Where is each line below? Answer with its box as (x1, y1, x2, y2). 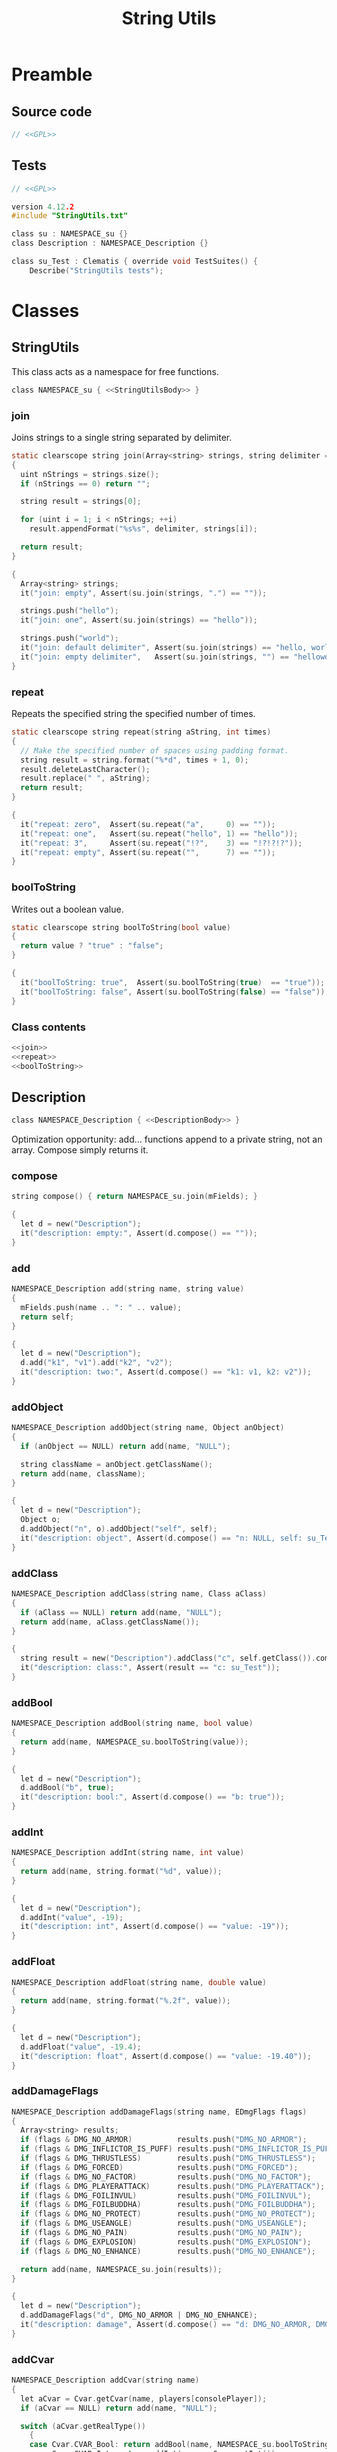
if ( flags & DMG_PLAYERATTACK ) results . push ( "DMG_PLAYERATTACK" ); (20, 2181, 326, 2191)
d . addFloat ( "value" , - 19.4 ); (20, 2042, 142, 2052)
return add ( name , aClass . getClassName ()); (20, 1617, 200, 1627)
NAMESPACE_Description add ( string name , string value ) (11, 1284, 245, 1294)
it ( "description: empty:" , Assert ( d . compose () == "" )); (20, 1228, 258, 1239)
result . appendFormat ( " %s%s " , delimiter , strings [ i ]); (29, 524, 258, 534)
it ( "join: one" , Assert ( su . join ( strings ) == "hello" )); (20, 615, 258, 626)
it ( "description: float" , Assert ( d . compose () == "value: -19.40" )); (20, 2051, 312, 2061)
